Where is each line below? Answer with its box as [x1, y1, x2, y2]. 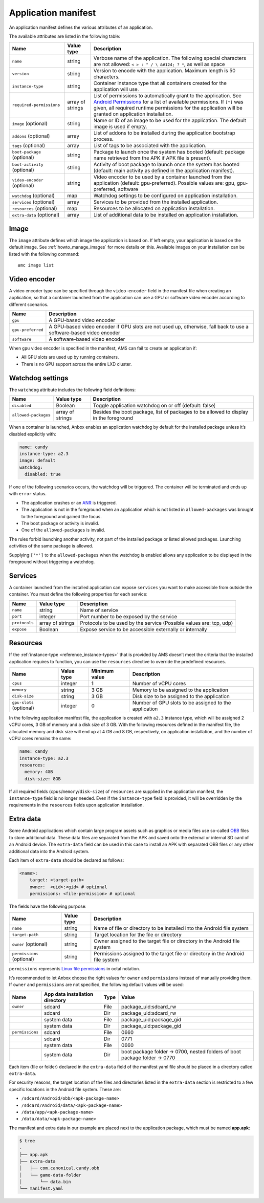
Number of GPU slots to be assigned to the [132, 699, 231, 706]
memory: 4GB [24, 769, 53, 775]
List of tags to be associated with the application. [93, 142, 207, 149]
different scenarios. [9, 301, 48, 307]
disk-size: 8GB [24, 776, 61, 782]
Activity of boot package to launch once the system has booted [93, 161, 240, 168]
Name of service [80, 607, 118, 613]
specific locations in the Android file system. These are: [9, 1086, 121, 1092]
